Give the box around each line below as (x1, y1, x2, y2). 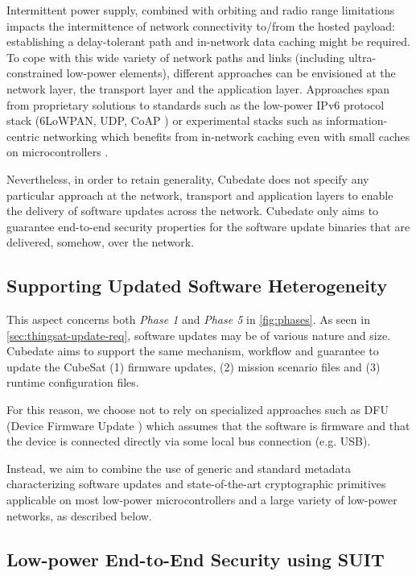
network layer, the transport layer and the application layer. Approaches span (6, 80, 390, 97)
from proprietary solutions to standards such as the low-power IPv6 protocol (6, 96, 385, 113)
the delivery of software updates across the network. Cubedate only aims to (6, 202, 379, 219)
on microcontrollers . (6, 143, 109, 160)
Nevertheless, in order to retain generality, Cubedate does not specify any (6, 170, 369, 187)
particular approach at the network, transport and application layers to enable (6, 186, 393, 203)
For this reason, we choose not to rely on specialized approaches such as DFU (6, 401, 389, 418)
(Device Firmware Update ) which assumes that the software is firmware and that (6, 416, 410, 433)
